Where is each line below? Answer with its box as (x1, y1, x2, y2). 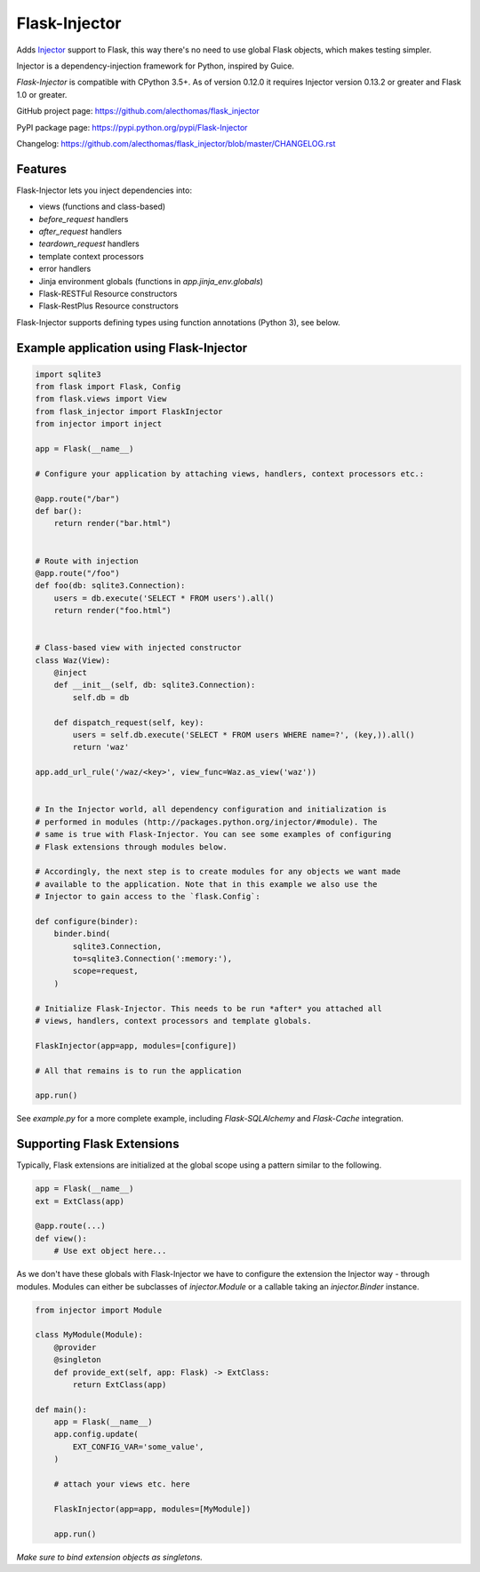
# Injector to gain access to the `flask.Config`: (35, 891, 261, 902)
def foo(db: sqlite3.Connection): (35, 580, 186, 591)
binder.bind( (53, 929, 111, 939)
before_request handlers (38, 213, 129, 224)
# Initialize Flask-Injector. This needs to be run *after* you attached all (35, 1003, 382, 1013)
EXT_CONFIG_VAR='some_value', (72, 1441, 204, 1452)
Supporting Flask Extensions (16, 1137, 180, 1152)
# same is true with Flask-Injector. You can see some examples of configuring (35, 829, 392, 840)
